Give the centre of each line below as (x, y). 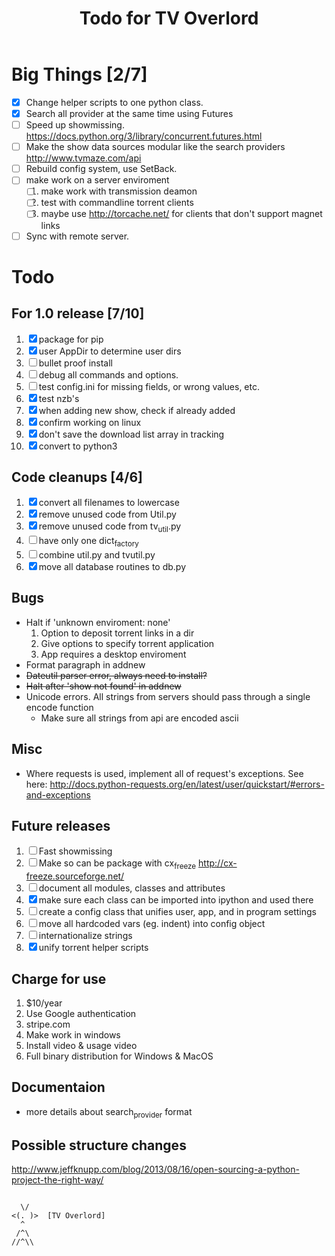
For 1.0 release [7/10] (78, 313)
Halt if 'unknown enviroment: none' (98, 622)
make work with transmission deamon (119, 191)
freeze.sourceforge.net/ (75, 876)
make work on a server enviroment (97, 180)
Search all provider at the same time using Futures (129, 113)
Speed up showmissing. (75, 125)
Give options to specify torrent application (127, 643)
